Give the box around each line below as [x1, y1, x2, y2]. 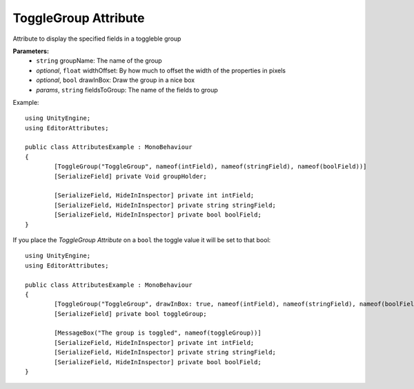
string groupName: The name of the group [36, 57, 162, 65]
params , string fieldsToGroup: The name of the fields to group [36, 86, 219, 94]
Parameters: [12, 47, 50, 55]
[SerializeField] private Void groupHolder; [54, 172, 207, 180]
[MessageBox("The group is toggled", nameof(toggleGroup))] [54, 329, 262, 337]
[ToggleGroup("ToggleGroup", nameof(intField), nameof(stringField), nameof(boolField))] [54, 163, 367, 170]
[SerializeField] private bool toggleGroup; [54, 310, 207, 317]
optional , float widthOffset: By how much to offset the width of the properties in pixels [36, 66, 286, 74]
